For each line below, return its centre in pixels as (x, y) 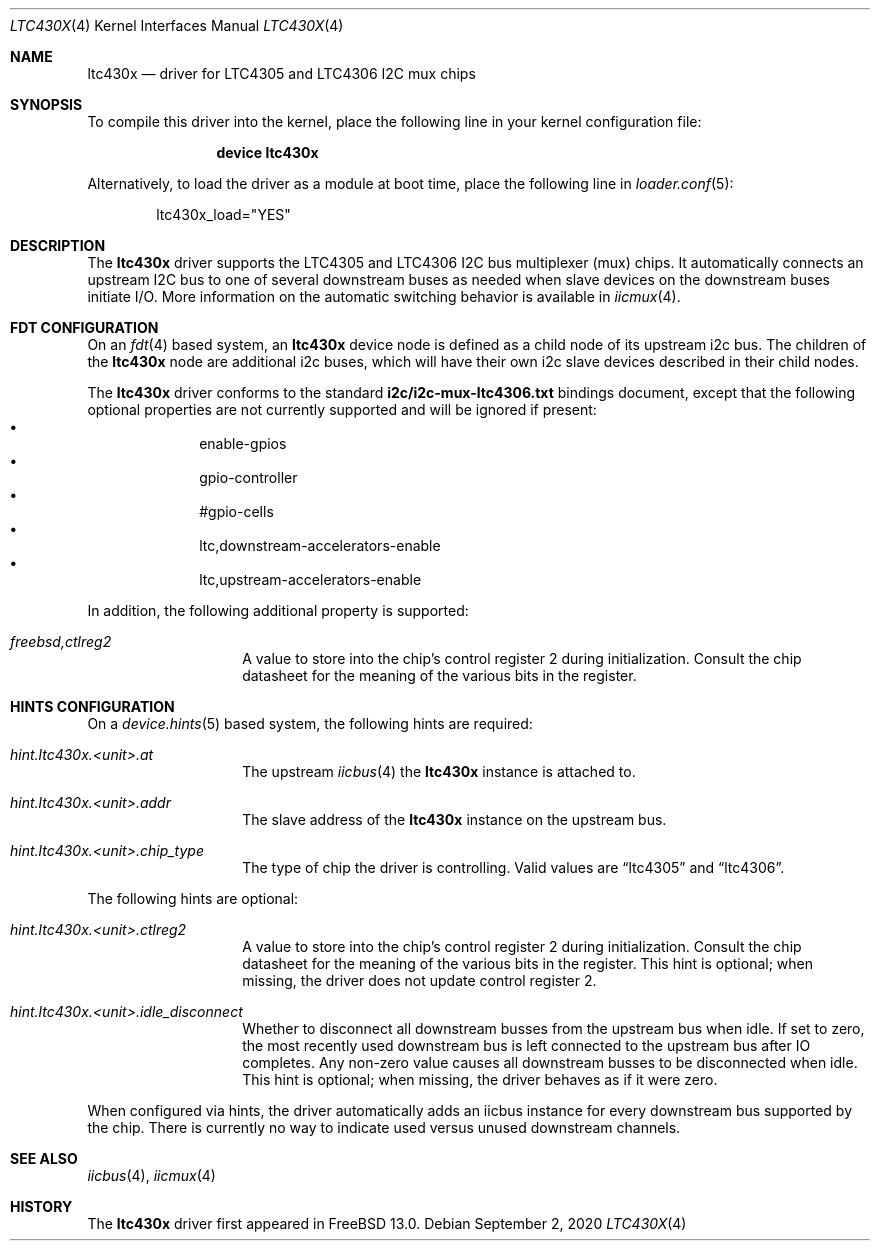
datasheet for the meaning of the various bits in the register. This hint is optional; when (528, 963)
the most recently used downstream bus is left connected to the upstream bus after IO (526, 1045)
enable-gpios (243, 443)
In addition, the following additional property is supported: (278, 610)
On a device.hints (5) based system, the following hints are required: (310, 723)
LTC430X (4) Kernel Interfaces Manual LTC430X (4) (177, 25)
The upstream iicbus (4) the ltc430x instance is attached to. (439, 771)
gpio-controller (248, 477)
